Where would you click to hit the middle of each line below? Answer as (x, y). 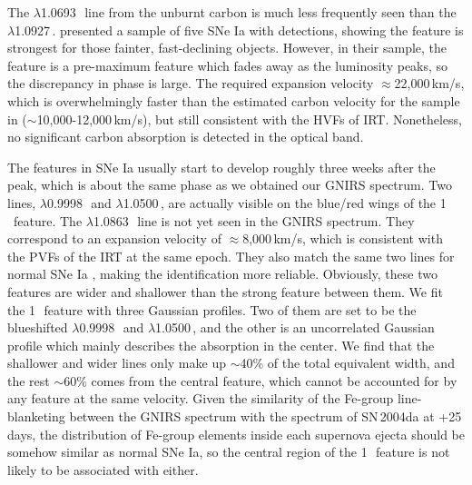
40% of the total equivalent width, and (347, 363)
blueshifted (38, 327)
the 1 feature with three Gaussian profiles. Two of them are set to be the (212, 309)
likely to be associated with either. (103, 469)
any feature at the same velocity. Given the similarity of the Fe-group (201, 398)
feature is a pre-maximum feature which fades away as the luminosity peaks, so (228, 65)
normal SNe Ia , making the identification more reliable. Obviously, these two (222, 274)
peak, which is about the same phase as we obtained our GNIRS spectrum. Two (230, 185)
